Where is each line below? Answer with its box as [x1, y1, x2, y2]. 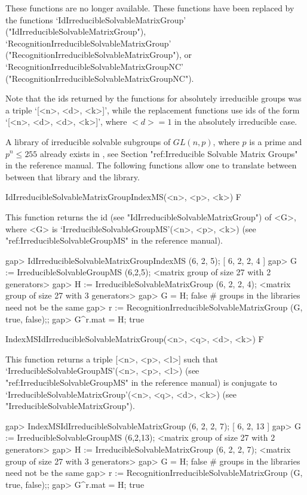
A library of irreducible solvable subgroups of [5, 135, 171, 147]
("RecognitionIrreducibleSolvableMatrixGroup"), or [5, 48, 192, 61]
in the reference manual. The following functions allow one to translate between [5, 159, 297, 171]
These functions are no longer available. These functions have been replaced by [5, 2, 294, 14]
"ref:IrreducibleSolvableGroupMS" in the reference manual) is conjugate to [5, 376, 277, 389]
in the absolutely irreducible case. [174, 115, 297, 128]
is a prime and [249, 135, 302, 147]
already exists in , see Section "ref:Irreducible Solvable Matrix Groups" [40, 147, 298, 159]
